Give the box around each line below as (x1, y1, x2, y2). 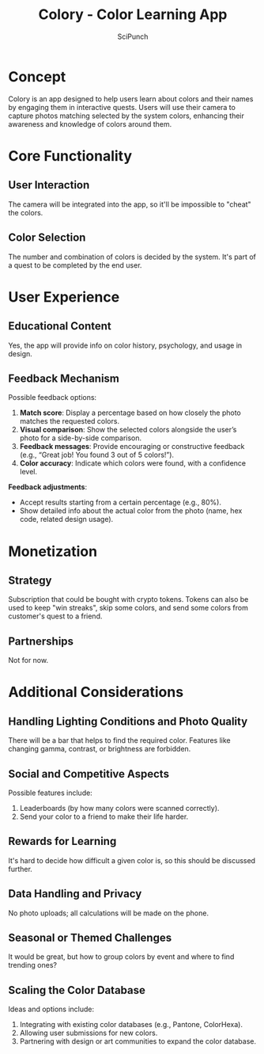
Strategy (8, 573, 52, 587)
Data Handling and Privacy (8, 887, 142, 900)
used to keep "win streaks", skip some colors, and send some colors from (8, 603, 249, 613)
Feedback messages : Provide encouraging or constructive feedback (19, 442, 245, 451)
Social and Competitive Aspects (8, 767, 170, 781)
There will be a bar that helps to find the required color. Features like (8, 736, 231, 745)
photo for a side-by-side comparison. (19, 433, 142, 443)
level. (19, 467, 38, 477)
